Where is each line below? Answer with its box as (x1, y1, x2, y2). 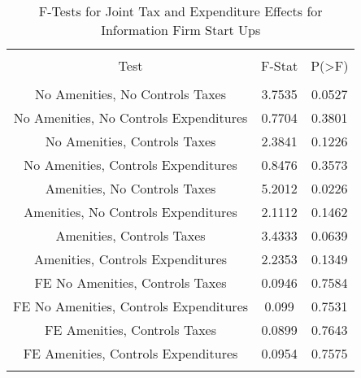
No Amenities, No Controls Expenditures (13, 108, 248, 127)
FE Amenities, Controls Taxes (45, 320, 216, 339)
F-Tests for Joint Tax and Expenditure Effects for (38, 2, 323, 20)
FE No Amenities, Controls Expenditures (13, 297, 249, 315)
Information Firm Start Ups (101, 20, 261, 39)
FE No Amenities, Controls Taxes (34, 273, 227, 292)
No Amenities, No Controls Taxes (35, 85, 226, 103)
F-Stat (261, 56, 298, 75)
